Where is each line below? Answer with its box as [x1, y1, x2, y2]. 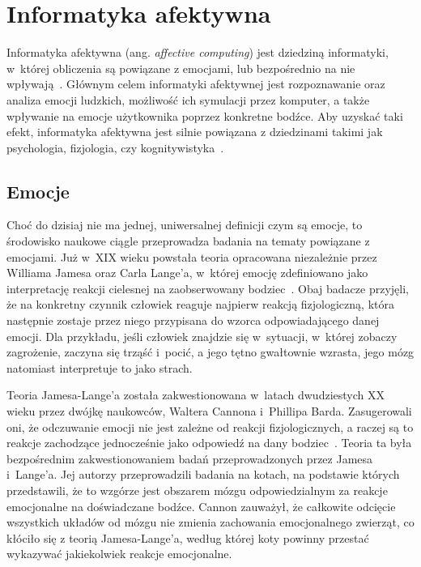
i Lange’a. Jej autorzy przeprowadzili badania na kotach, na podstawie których [6, 466, 400, 483]
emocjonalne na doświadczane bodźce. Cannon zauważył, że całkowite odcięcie [6, 497, 396, 514]
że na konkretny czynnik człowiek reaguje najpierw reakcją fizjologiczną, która [6, 296, 394, 313]
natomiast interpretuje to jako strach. [6, 359, 193, 376]
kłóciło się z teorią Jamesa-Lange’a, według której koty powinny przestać [6, 529, 369, 546]
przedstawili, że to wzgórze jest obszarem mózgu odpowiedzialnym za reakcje [6, 481, 388, 498]
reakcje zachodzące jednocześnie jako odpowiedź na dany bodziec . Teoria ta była [6, 434, 412, 451]
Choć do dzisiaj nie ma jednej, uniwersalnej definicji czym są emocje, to [6, 216, 363, 233]
